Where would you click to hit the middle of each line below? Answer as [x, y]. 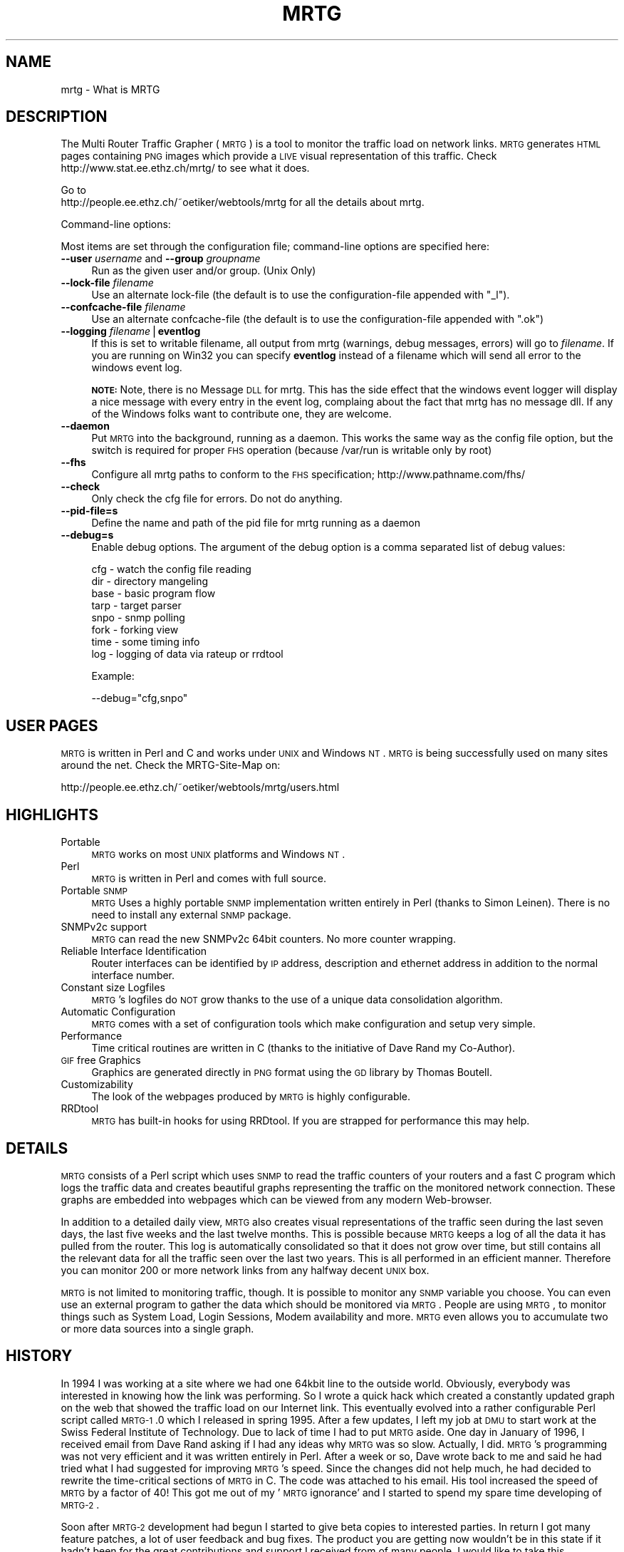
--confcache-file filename [123, 307]
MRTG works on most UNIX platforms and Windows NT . [218, 854]
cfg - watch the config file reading [171, 569]
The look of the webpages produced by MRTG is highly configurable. [251, 1097]
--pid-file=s [89, 511]
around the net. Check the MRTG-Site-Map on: [171, 765]
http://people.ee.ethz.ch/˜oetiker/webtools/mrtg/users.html [200, 787]
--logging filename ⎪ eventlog [131, 331]
